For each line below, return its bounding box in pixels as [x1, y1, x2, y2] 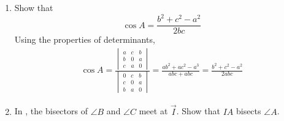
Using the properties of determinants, [14, 33, 155, 46]
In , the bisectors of [14, 105, 88, 117]
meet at [139, 105, 168, 117]
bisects [236, 105, 261, 117]
